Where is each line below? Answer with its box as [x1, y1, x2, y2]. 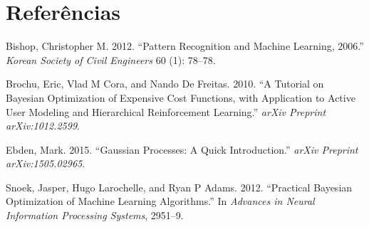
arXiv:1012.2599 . [6, 118, 80, 133]
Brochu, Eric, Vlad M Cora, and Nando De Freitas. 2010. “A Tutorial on [6, 76, 324, 91]
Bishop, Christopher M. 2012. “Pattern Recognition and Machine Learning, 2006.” [6, 38, 364, 53]
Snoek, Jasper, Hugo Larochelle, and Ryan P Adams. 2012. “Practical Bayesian [6, 179, 353, 194]
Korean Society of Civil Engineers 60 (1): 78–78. [6, 52, 216, 67]
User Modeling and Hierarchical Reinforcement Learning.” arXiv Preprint [6, 104, 326, 119]
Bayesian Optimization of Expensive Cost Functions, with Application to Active [6, 90, 355, 105]
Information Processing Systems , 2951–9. [6, 208, 184, 223]
